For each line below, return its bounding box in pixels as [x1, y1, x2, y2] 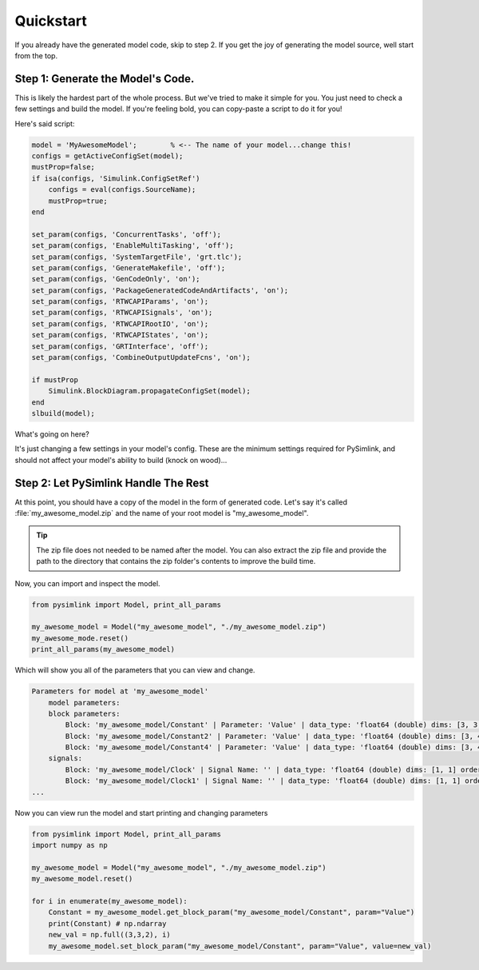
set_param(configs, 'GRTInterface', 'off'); [31, 341, 209, 351]
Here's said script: [14, 118, 75, 128]
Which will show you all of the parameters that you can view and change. [14, 665, 255, 675]
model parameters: [48, 698, 121, 707]
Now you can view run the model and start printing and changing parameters [14, 808, 268, 817]
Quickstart [14, 12, 88, 30]
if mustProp [31, 375, 79, 384]
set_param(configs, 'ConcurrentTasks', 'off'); [31, 230, 221, 239]
